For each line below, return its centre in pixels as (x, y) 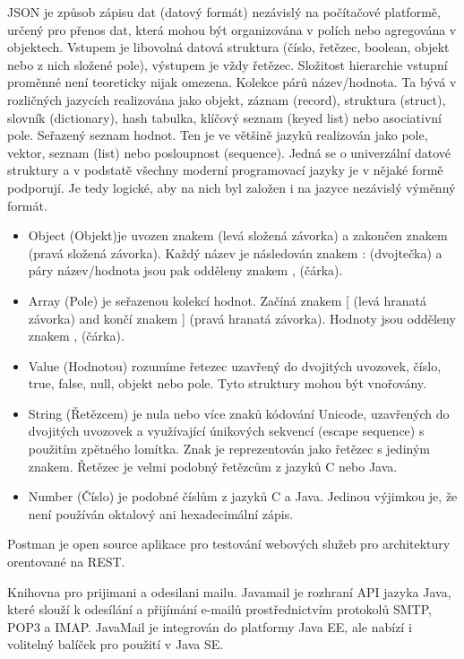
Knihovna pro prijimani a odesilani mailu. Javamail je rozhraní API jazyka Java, (229, 591)
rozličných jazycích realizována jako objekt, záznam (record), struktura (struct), (227, 99)
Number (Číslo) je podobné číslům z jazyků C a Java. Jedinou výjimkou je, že (243, 496)
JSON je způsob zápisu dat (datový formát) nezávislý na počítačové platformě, (224, 12)
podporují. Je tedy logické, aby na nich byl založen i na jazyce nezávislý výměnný (232, 187)
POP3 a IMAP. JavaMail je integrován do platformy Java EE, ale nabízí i (210, 626)
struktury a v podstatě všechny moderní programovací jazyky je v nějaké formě (225, 170)
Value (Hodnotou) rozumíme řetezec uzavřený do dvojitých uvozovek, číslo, (235, 365)
